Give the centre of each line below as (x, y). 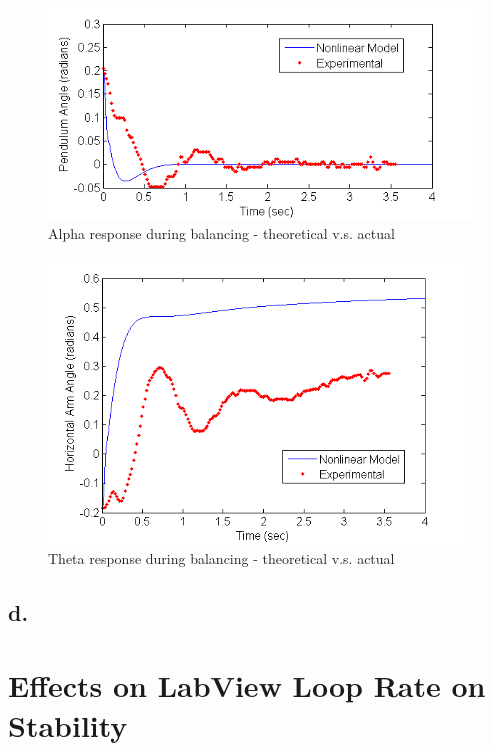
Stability (68, 724)
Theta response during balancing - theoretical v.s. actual (221, 557)
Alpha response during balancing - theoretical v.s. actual (221, 232)
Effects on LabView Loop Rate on (247, 685)
